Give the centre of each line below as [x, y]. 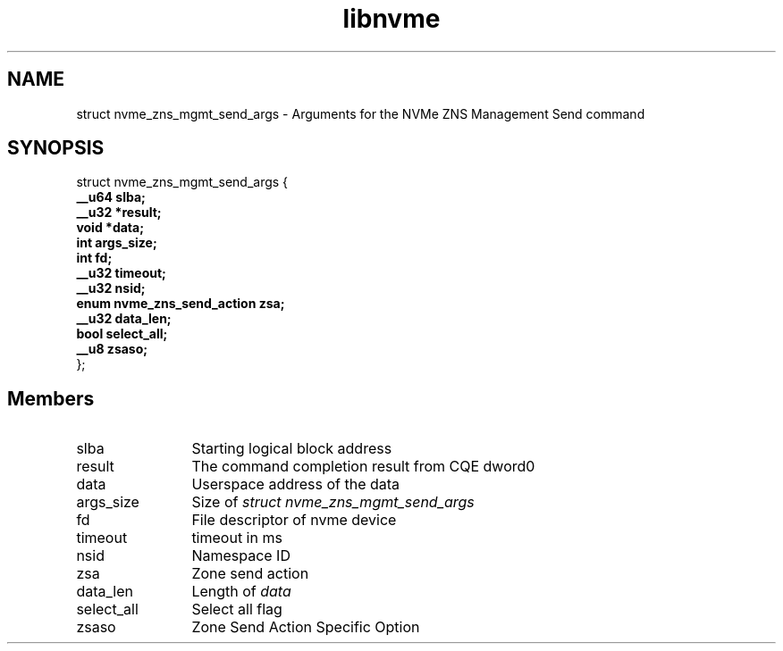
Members [51, 398]
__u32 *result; [119, 213]
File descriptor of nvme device [294, 520]
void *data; [110, 228]
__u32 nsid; [111, 288]
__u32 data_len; [124, 319]
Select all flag [237, 609]
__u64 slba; [111, 197]
